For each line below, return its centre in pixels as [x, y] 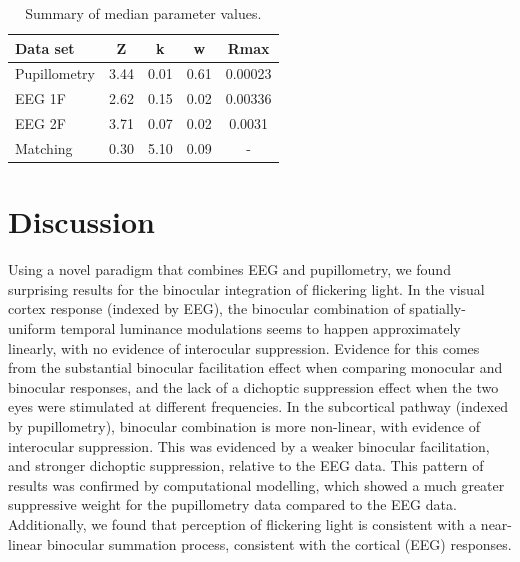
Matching [44, 147]
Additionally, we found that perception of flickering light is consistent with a [242, 523]
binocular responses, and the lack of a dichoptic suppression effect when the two [253, 386]
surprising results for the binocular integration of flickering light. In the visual [246, 288]
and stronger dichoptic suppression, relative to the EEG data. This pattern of [246, 465]
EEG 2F [40, 123]
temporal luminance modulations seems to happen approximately [260, 327]
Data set [45, 47]
